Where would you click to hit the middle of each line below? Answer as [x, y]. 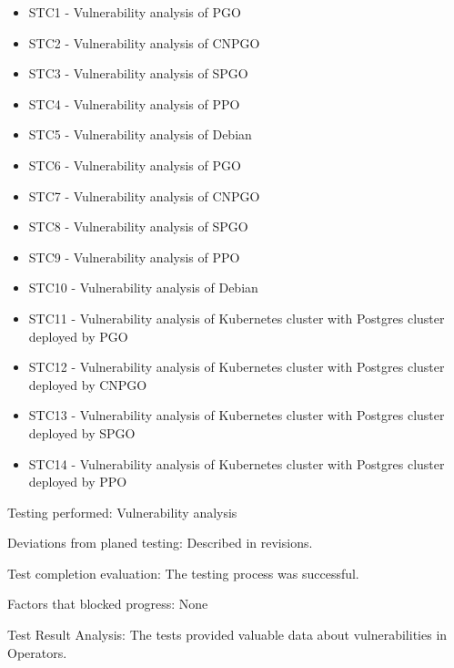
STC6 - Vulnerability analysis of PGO [135, 164]
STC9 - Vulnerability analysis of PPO [134, 257]
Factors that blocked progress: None [108, 604]
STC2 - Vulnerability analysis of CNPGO [144, 42]
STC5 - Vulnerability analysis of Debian [140, 134]
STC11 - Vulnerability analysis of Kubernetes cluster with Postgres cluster [237, 318]
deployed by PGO [78, 336]
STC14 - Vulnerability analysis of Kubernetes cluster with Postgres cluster [237, 463]
